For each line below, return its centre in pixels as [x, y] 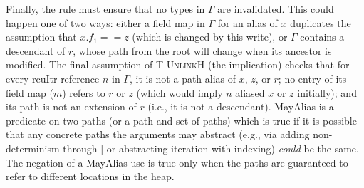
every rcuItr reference [53, 78]
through [80, 148]
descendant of [36, 50]
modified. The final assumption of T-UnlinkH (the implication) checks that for [178, 64]
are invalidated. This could [276, 9]
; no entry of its [312, 78]
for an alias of [248, 22]
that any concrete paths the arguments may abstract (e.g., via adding [158, 134]
